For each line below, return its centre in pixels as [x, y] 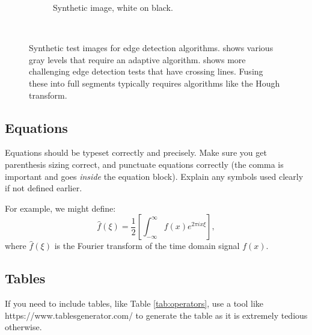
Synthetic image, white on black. [113, 7]
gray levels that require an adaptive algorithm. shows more [137, 59]
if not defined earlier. [44, 188]
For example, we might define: [60, 208]
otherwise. [23, 327]
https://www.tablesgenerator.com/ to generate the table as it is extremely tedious [156, 315]
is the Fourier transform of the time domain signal [147, 246]
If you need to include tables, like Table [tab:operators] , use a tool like [134, 303]
